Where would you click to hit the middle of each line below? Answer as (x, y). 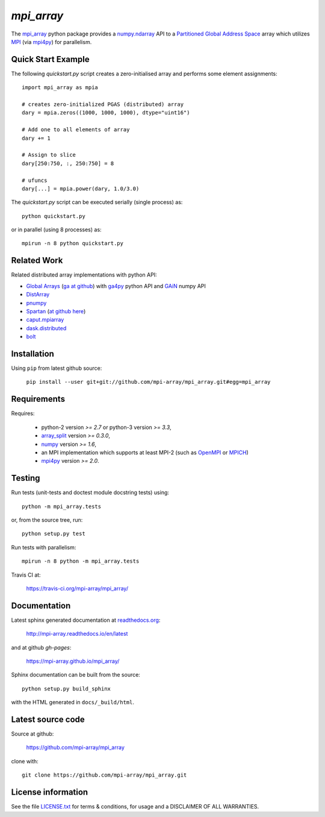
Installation (32, 353)
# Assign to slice (49, 155)
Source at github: (32, 734)
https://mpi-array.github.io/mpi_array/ (73, 661)
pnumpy (36, 303)
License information (50, 792)
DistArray (38, 295)
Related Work (37, 261)
